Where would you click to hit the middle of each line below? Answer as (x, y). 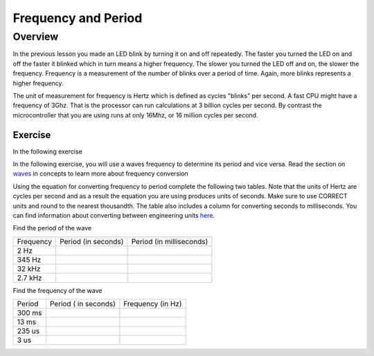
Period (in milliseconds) (170, 241)
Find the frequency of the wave (57, 290)
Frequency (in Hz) (153, 304)
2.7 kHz (29, 278)
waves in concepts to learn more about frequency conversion (100, 174)
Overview (36, 37)
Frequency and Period (78, 18)
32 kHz (29, 268)
